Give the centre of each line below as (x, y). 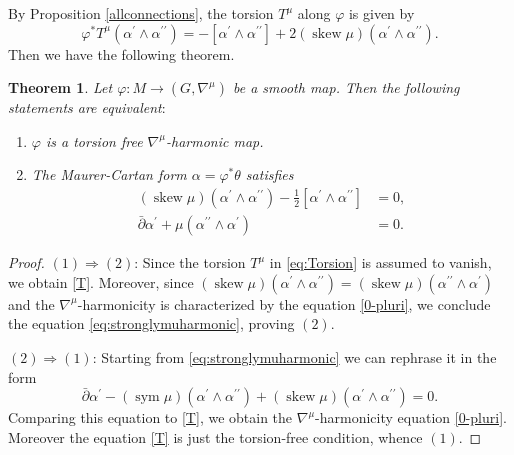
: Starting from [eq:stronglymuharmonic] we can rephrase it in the (294, 357)
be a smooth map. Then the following (346, 87)
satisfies (269, 174)
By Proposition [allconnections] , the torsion (141, 13)
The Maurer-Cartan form (109, 174)
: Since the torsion (190, 262)
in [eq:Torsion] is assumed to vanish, (380, 262)
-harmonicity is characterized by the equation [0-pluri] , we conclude (284, 303)
